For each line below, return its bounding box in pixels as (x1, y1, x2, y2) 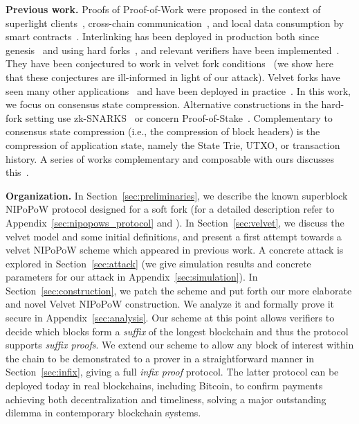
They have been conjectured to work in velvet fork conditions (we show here (6, 56, 333, 71)
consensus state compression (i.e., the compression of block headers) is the (6, 124, 320, 139)
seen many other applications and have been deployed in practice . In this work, (6, 83, 351, 98)
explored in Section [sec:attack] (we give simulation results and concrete (6, 256, 311, 270)
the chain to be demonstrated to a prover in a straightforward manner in (6, 351, 315, 365)
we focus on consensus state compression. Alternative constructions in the (6, 97, 318, 112)
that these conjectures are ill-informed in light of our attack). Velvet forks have (6, 69, 340, 84)
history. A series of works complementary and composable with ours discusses (6, 151, 334, 166)
